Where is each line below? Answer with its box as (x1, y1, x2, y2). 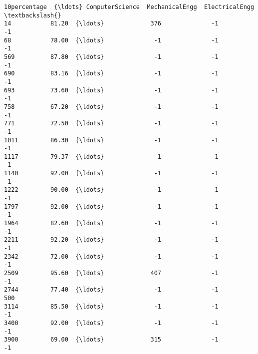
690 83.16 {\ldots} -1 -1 (4, 70, 219, 77)
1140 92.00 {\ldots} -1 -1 (4, 170, 219, 177)
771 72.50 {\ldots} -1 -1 (4, 120, 219, 127)
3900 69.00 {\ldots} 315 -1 (4, 336, 219, 344)
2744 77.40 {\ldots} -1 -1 (4, 286, 219, 294)
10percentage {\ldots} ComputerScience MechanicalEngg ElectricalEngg (4, 3, 255, 10)
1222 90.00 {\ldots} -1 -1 (4, 186, 219, 194)
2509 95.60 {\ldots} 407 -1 (4, 270, 219, 277)
